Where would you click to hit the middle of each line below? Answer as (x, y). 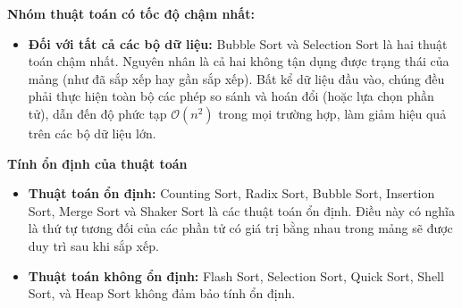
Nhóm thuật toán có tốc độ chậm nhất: (131, 13)
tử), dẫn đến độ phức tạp (97, 113)
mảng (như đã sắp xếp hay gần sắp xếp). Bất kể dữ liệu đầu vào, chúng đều (236, 78)
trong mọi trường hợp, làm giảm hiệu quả (332, 113)
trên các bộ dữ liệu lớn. (92, 133)
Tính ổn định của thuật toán (97, 163)
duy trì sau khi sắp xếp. (93, 245)
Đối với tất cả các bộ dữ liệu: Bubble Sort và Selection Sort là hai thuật (238, 43)
